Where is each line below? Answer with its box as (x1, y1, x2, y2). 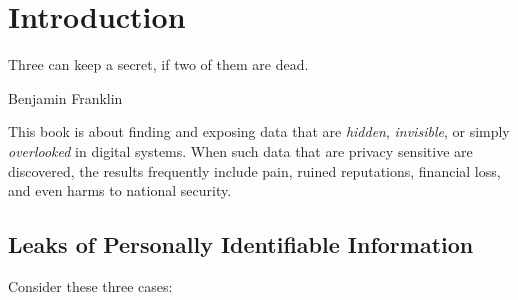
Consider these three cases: (8, 275, 173, 296)
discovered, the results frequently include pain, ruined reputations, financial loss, (8, 160, 501, 181)
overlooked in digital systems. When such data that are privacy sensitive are (8, 140, 473, 161)
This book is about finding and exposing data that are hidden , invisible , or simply (8, 121, 510, 142)
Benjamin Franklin (8, 87, 123, 108)
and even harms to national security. (8, 180, 232, 201)
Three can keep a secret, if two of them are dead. (8, 54, 309, 75)
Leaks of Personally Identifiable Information (8, 229, 474, 260)
